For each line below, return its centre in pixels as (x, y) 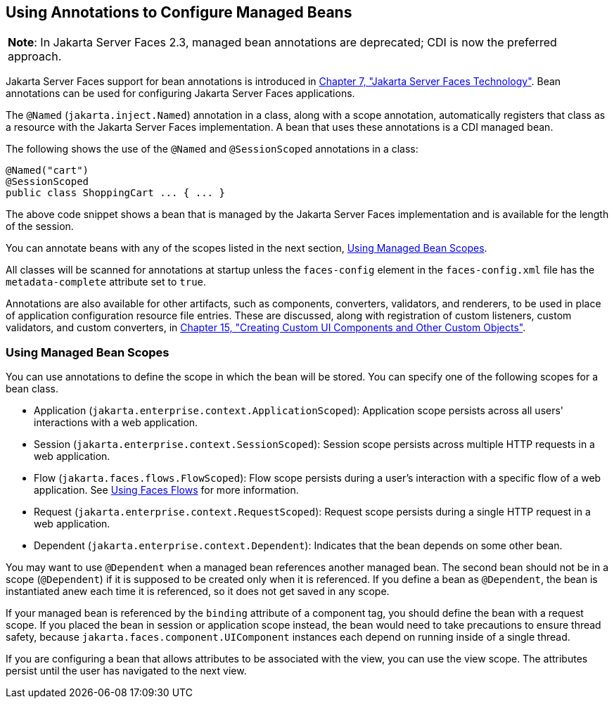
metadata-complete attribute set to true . (106, 282)
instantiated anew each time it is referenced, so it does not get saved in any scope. (198, 591)
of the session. (40, 226)
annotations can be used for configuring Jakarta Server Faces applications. (180, 94)
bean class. (32, 389)
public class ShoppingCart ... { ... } (115, 193)
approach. (35, 57)
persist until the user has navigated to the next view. (126, 671)
